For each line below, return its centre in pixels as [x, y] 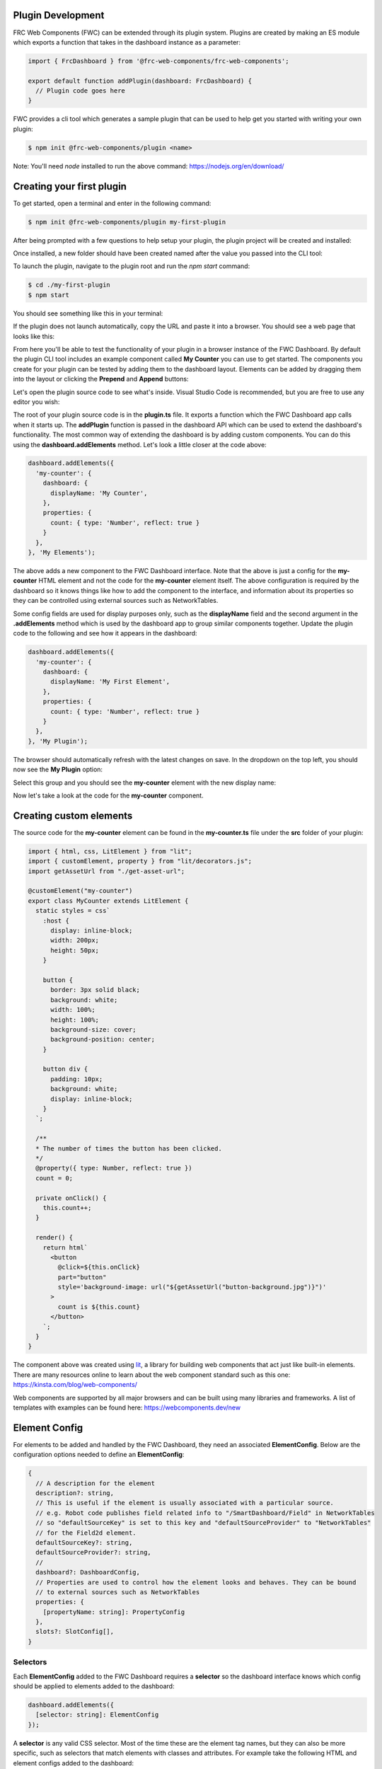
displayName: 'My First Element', [110, 682]
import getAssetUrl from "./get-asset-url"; [106, 871]
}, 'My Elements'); [62, 552]
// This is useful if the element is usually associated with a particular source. [185, 1503]
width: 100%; [73, 1010]
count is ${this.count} [99, 1307]
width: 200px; [75, 940]
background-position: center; [103, 1039]
